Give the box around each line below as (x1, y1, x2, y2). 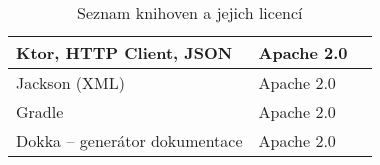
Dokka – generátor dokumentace (16, 129, 243, 152)
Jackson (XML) (16, 71, 125, 94)
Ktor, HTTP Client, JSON (16, 41, 233, 64)
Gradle (16, 100, 64, 123)
